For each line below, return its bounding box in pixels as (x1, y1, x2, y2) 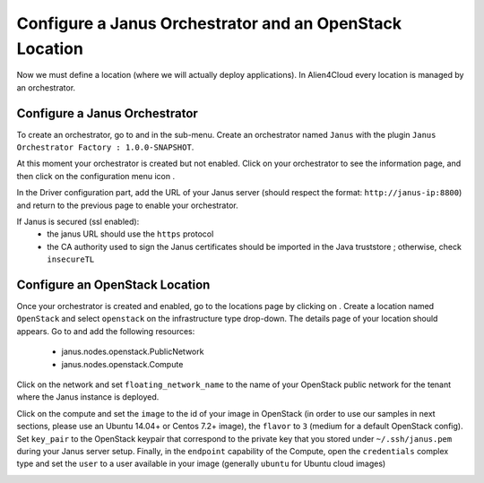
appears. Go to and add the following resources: (16, 325, 195, 336)
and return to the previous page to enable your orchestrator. (16, 200, 238, 211)
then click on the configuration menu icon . (16, 170, 175, 181)
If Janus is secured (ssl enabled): (16, 216, 140, 227)
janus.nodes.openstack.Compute (61, 358, 184, 369)
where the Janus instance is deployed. (16, 392, 160, 402)
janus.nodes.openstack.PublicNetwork (61, 346, 204, 358)
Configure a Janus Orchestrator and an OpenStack (16, 13, 402, 33)
